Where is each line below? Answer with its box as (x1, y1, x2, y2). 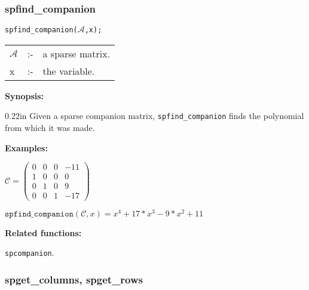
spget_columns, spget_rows (5, 271, 143, 286)
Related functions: (5, 226, 82, 239)
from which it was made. (5, 121, 95, 134)
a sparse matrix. (42, 46, 111, 60)
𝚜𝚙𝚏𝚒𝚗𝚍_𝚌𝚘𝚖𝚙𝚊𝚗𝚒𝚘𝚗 (5, 209, 74, 218)
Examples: (5, 141, 48, 154)
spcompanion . (5, 246, 54, 259)
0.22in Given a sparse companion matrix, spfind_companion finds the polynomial (5, 109, 304, 122)
